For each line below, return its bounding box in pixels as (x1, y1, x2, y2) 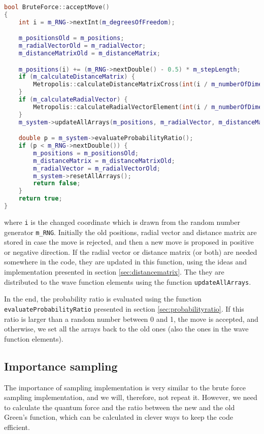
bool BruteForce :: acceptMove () (4, 4, 110, 11)
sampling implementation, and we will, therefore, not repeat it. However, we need (4, 392, 257, 403)
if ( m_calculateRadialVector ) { (18, 96, 128, 104)
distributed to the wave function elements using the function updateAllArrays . (4, 276, 251, 287)
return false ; (33, 180, 81, 187)
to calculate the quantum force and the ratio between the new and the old (4, 402, 235, 412)
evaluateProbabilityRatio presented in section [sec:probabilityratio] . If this (4, 303, 244, 314)
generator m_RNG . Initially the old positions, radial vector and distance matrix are (4, 226, 257, 237)
